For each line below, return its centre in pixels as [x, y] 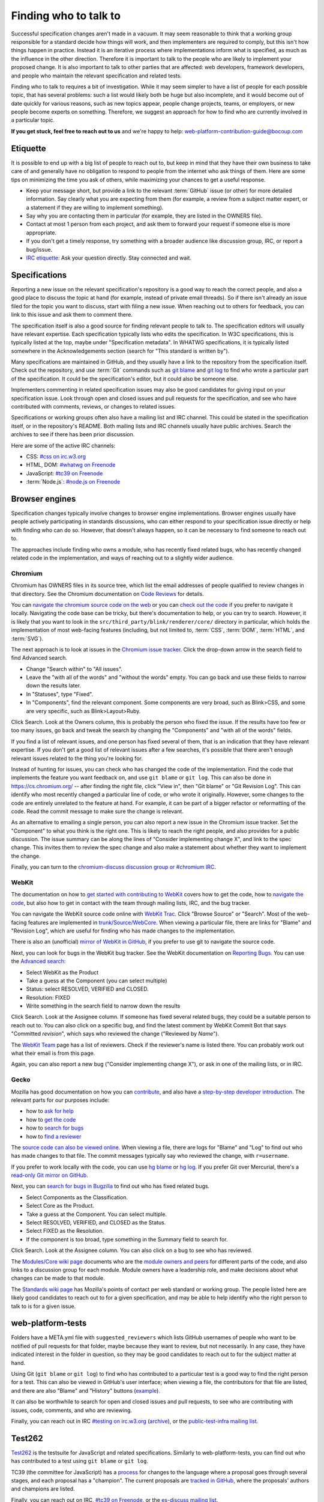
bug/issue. [39, 249]
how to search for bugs [55, 1128]
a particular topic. [33, 120]
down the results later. [53, 686]
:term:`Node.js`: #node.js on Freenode [73, 482]
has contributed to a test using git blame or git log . [79, 1461]
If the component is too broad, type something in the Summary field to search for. [127, 1239]
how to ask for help [50, 1111]
